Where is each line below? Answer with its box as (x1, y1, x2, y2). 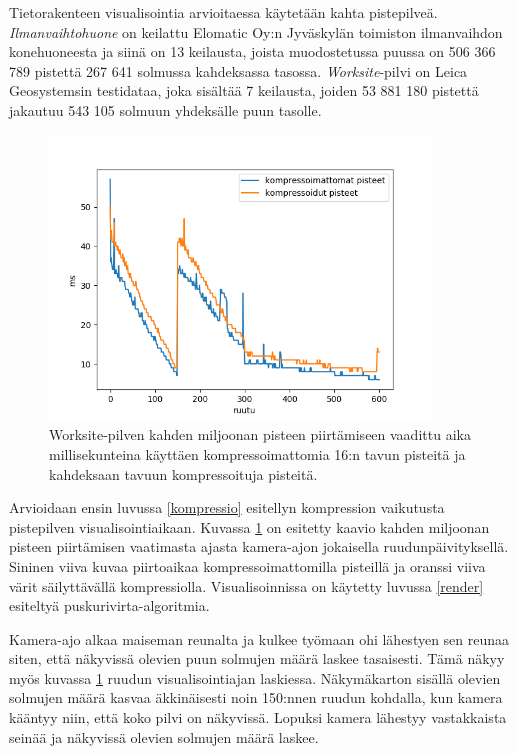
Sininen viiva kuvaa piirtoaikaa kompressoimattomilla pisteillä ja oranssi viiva (9, 555, 486, 576)
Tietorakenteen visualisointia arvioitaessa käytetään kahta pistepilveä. (9, 2, 438, 22)
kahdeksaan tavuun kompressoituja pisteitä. (49, 463, 318, 484)
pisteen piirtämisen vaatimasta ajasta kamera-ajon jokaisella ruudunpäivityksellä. (9, 536, 509, 557)
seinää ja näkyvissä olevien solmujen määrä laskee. (9, 726, 319, 747)
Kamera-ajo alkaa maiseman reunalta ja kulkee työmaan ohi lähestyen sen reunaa (9, 628, 510, 649)
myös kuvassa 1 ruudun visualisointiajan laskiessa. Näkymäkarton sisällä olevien (9, 667, 501, 688)
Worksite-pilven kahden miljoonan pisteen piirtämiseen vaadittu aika (49, 424, 471, 445)
